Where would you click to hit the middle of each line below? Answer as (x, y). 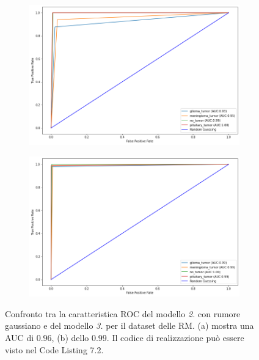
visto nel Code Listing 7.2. (54, 349)
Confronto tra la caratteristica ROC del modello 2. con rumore (123, 313)
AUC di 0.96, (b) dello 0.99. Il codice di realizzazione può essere (125, 338)
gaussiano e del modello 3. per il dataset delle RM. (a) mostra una (129, 325)
